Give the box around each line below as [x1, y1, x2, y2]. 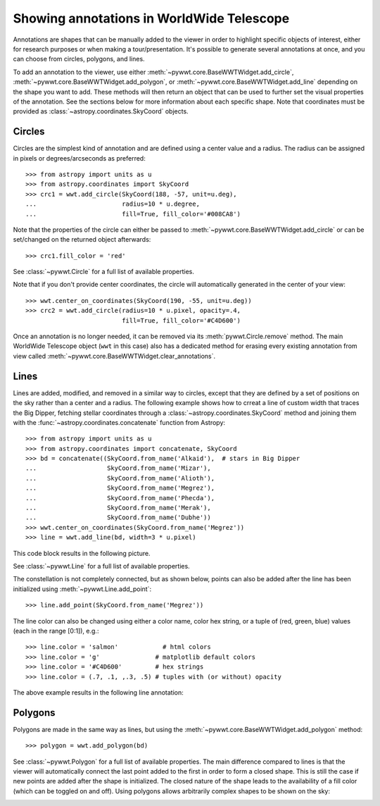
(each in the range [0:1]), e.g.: [13, 626, 99, 635]
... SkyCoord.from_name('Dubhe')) [25, 514, 211, 521]
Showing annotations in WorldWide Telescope [13, 11, 290, 26]
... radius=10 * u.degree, [25, 200, 201, 208]
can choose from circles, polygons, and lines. [13, 55, 145, 63]
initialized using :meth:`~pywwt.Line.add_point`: [13, 585, 151, 593]
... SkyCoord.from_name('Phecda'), [25, 494, 215, 502]
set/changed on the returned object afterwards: [13, 235, 151, 244]
